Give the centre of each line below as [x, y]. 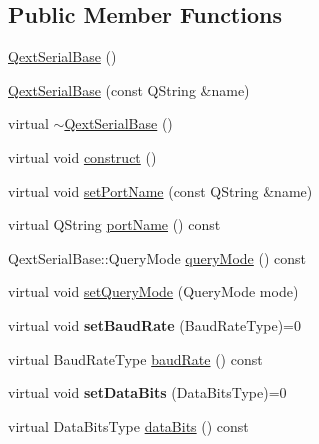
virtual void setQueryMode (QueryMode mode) [153, 291]
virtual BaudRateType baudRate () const [135, 358]
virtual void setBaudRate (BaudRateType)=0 [155, 324]
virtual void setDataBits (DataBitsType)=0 [147, 392]
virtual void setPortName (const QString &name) [160, 190]
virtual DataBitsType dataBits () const [128, 425]
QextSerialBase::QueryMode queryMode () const [157, 257]
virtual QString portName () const [114, 224]
